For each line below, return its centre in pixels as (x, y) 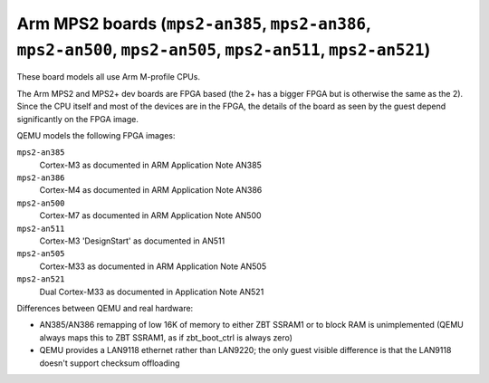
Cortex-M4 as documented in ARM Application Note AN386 (151, 190)
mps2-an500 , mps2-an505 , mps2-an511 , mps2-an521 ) (224, 49)
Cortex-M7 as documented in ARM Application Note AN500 (150, 215)
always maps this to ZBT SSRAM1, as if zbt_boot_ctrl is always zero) (166, 337)
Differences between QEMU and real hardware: (105, 308)
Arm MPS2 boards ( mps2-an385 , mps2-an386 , (194, 24)
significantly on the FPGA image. (78, 119)
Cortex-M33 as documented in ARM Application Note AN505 (153, 266)
